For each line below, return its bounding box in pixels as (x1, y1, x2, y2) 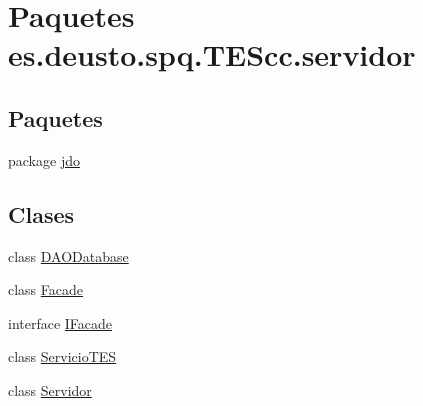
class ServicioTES (8, 346, 117, 367)
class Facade (8, 279, 84, 300)
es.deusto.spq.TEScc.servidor (8, 34, 416, 75)
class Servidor (8, 379, 92, 400)
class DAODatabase (8, 245, 129, 266)
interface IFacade (8, 312, 113, 333)
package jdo (8, 149, 80, 170)
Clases (8, 198, 75, 229)
